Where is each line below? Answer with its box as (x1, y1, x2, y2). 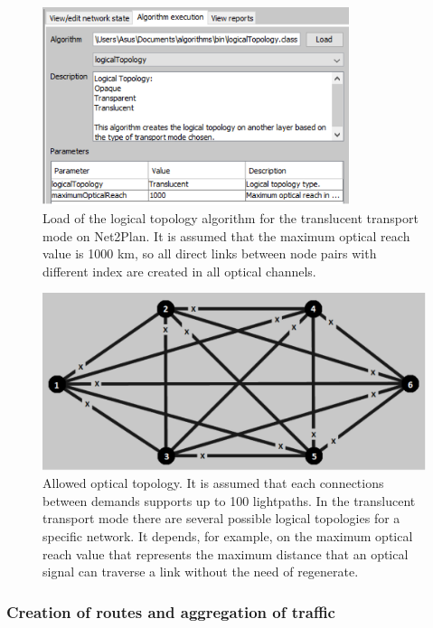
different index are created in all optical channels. (42, 261, 316, 280)
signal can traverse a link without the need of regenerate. (42, 562, 359, 581)
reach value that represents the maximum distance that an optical (42, 544, 409, 563)
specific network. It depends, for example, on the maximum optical (42, 526, 413, 545)
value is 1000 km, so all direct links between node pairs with (42, 244, 377, 263)
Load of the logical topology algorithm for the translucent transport (42, 208, 419, 227)
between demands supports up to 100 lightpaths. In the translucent (42, 491, 416, 510)
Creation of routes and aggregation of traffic (6, 600, 335, 623)
